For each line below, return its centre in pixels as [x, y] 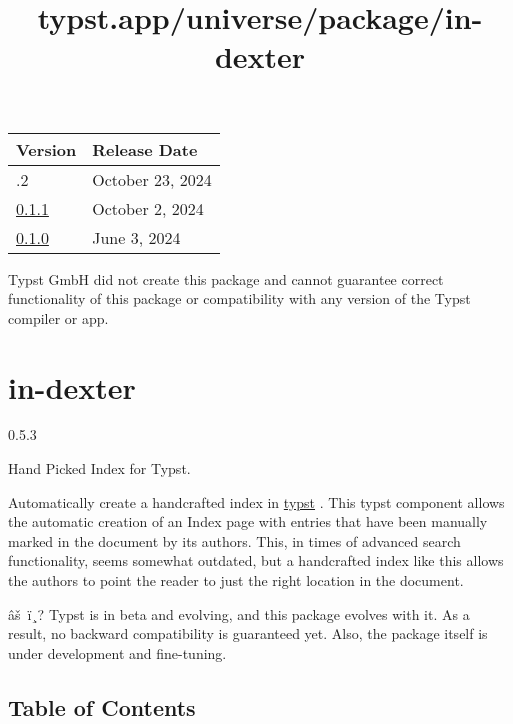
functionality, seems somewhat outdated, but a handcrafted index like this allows [256, 560]
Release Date [145, 149]
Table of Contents [102, 706]
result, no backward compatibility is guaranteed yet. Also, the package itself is [248, 633]
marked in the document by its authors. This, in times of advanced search [234, 540]
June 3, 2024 [136, 237]
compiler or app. [58, 317]
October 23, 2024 [152, 179]
